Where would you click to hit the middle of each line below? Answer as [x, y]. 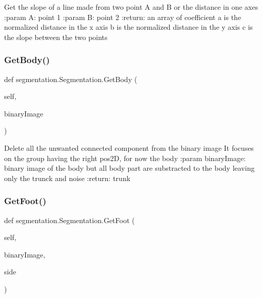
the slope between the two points [56, 37]
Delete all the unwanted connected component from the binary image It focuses [129, 147]
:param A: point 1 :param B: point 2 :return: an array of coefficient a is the [123, 17]
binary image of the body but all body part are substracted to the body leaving [129, 168]
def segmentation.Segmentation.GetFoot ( [69, 220]
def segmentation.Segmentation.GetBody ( [71, 79]
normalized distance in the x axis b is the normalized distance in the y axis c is [129, 27]
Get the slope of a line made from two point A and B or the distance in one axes [131, 7]
